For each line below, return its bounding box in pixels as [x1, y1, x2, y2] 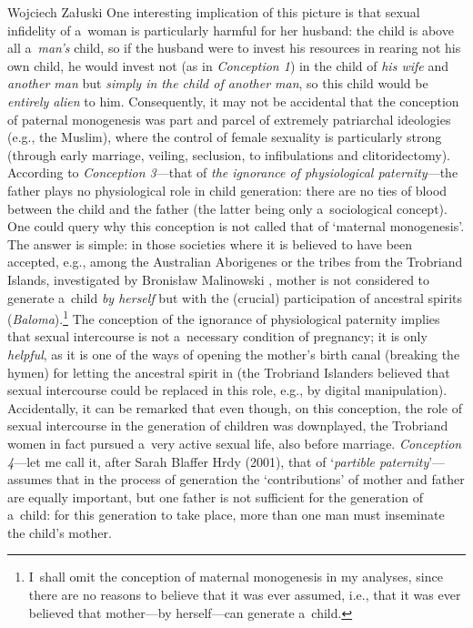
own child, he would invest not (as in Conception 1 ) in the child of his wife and [7, 56, 448, 75]
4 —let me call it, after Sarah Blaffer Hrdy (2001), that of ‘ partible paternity [7, 451, 429, 471]
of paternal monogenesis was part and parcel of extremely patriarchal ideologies [7, 109, 451, 128]
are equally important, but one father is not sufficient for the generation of [7, 487, 423, 506]
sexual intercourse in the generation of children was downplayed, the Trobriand [7, 416, 448, 435]
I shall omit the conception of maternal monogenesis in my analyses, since [28, 567, 443, 586]
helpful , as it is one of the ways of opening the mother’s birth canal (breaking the [7, 344, 460, 363]
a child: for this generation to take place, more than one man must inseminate [7, 505, 445, 524]
